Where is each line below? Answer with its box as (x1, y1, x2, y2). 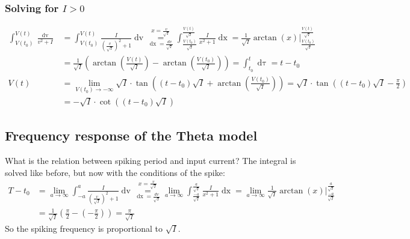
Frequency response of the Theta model (5, 126, 258, 145)
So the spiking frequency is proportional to (5, 222, 163, 234)
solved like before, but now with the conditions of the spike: (5, 166, 225, 178)
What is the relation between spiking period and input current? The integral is (5, 154, 296, 167)
